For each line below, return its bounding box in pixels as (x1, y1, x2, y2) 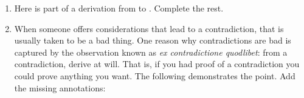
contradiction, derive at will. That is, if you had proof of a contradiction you (14, 57, 300, 70)
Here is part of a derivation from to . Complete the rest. (14, 2, 224, 14)
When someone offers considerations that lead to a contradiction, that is (14, 22, 284, 34)
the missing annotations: (14, 81, 106, 94)
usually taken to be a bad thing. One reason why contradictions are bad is (14, 34, 291, 47)
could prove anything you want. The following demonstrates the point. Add (14, 69, 295, 82)
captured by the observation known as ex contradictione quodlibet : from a (14, 45, 288, 58)
